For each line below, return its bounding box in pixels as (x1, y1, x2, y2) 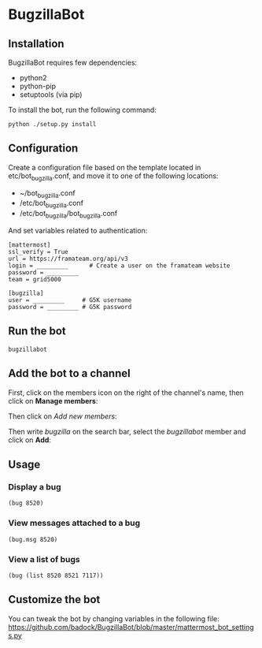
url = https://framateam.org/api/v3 (8, 255, 128, 263)
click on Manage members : (8, 396, 98, 405)
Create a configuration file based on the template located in (8, 162, 201, 172)
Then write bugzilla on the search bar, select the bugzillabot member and (8, 426, 246, 436)
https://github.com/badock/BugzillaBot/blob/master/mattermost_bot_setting (8, 622, 254, 631)
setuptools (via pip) (19, 90, 83, 99)
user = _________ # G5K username (8, 296, 132, 304)
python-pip (19, 81, 57, 91)
